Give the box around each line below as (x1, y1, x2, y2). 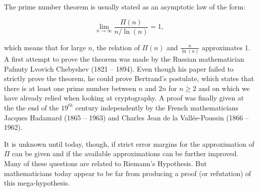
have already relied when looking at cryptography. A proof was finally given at (4, 93, 244, 103)
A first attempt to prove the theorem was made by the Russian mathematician (4, 53, 245, 64)
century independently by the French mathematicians (75, 102, 239, 112)
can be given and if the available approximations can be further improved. (12, 148, 239, 159)
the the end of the (4, 102, 59, 112)
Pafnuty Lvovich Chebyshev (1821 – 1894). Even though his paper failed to (4, 63, 234, 74)
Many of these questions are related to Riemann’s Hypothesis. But (4, 158, 207, 168)
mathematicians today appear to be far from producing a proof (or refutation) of (4, 168, 251, 178)
